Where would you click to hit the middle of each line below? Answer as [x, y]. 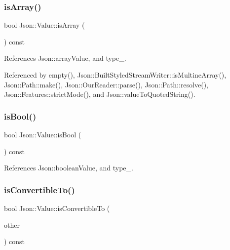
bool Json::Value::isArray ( [44, 25]
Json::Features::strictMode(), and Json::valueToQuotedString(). [100, 94]
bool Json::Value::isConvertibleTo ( [57, 208]
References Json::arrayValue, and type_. [65, 58]
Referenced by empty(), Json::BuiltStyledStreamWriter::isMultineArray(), [115, 75]
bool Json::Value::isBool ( [43, 134]
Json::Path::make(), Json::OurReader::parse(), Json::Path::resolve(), [106, 84]
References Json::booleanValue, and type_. [69, 168]
